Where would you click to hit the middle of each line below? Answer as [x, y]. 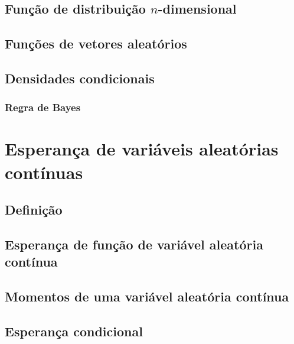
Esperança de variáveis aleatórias [142, 149]
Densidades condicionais [80, 78]
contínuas [44, 172]
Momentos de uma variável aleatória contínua [147, 296]
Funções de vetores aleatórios [96, 43]
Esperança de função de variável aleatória [134, 244]
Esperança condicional [74, 331]
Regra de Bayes [43, 107]
